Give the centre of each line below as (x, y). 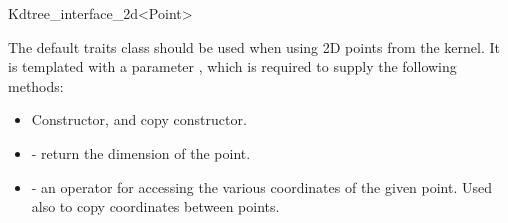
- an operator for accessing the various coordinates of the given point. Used (262, 186)
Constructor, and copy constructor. (139, 119)
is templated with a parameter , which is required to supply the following (232, 66)
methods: (36, 85)
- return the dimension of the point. (141, 152)
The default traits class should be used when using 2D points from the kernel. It (254, 46)
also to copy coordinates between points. (155, 206)
